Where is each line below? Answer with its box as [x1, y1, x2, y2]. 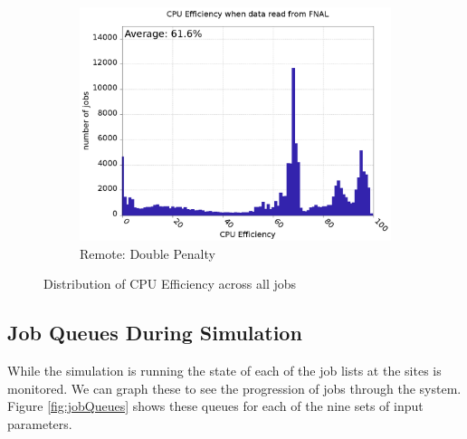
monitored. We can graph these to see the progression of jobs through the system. [7, 378, 462, 397]
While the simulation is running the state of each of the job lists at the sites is [7, 360, 442, 379]
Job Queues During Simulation [7, 319, 302, 347]
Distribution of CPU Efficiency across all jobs [43, 274, 297, 293]
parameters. [7, 414, 72, 433]
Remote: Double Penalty [80, 243, 215, 262]
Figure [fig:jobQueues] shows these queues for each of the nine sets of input [7, 396, 424, 415]
